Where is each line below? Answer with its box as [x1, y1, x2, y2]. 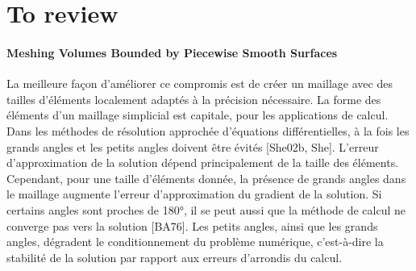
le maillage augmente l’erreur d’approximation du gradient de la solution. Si [6, 186, 382, 202]
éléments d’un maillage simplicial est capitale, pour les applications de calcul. [6, 106, 389, 123]
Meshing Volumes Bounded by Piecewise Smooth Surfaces [6, 44, 338, 60]
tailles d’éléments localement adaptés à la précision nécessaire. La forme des [6, 90, 381, 107]
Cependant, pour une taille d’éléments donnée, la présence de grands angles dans [6, 169, 406, 186]
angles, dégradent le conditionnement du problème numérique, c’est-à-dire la [6, 233, 384, 250]
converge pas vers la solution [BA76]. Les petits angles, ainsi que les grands [6, 217, 378, 234]
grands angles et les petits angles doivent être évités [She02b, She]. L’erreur [6, 138, 379, 155]
